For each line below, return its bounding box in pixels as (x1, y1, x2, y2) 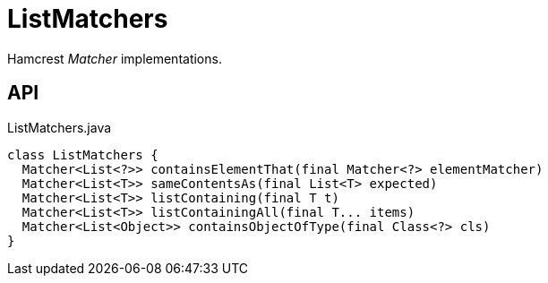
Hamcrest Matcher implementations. (7, 50, 222, 66)
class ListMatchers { (7, 147, 158, 162)
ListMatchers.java (7, 119, 112, 135)
